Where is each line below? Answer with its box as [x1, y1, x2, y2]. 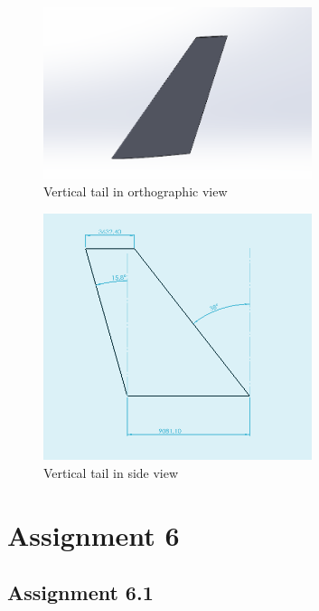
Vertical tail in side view [43, 463, 179, 482]
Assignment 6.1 [7, 578, 154, 606]
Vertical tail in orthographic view [43, 182, 228, 201]
